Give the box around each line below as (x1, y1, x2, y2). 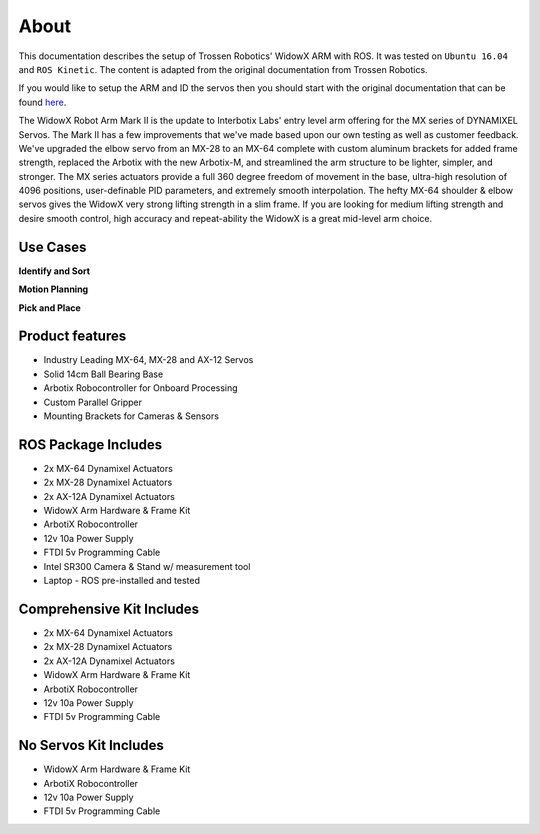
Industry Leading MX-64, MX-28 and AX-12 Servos (43, 354, 254, 366)
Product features (18, 328, 127, 345)
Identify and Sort (18, 265, 90, 277)
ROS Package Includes (18, 436, 163, 453)
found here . (18, 96, 67, 108)
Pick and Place (18, 301, 82, 314)
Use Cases (18, 238, 87, 255)
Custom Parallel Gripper (43, 396, 142, 408)
